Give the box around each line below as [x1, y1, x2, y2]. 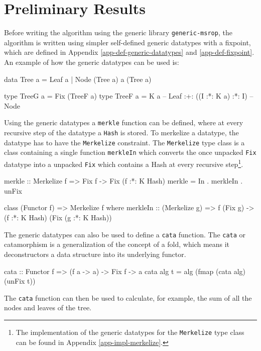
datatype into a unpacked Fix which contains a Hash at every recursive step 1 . [4, 157, 243, 169]
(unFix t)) [4, 276, 36, 286]
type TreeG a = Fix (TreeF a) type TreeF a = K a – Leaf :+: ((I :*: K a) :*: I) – [4, 91, 253, 101]
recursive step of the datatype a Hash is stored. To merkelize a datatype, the [4, 127, 239, 137]
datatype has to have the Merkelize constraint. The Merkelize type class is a [4, 137, 245, 147]
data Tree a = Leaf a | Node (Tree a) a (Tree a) [4, 73, 152, 84]
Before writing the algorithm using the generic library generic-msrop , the [4, 27, 232, 38]
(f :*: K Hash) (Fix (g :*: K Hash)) [4, 212, 112, 223]
